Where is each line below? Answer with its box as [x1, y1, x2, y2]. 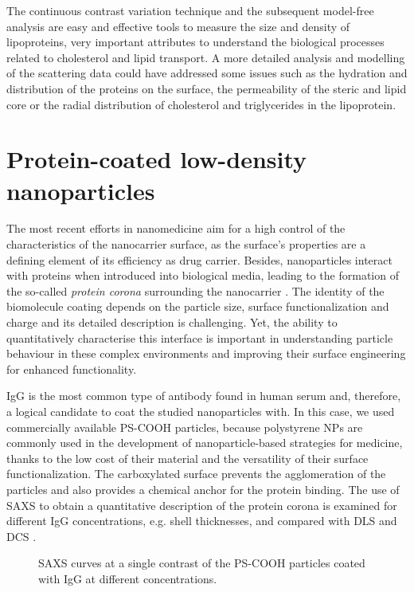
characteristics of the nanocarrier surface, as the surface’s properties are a [6, 236, 366, 253]
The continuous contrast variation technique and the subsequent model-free [6, 2, 374, 18]
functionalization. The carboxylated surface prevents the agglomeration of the [6, 465, 386, 482]
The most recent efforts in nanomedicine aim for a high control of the [6, 220, 346, 237]
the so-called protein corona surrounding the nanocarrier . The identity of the [6, 282, 385, 299]
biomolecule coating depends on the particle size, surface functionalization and [6, 298, 389, 315]
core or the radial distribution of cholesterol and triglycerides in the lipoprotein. [6, 96, 396, 112]
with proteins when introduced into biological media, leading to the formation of [6, 267, 399, 284]
